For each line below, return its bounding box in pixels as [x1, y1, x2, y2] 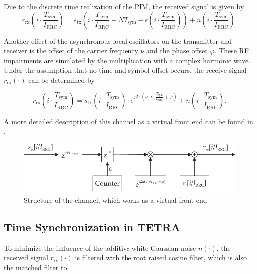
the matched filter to [4, 262, 67, 272]
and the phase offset [146, 45, 208, 56]
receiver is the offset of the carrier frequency [4, 45, 138, 56]
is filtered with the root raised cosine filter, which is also [75, 252, 247, 263]
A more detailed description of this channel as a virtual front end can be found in [4, 116, 253, 126]
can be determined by [28, 74, 95, 85]
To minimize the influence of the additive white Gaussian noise [4, 242, 196, 253]
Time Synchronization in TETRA [4, 219, 181, 234]
